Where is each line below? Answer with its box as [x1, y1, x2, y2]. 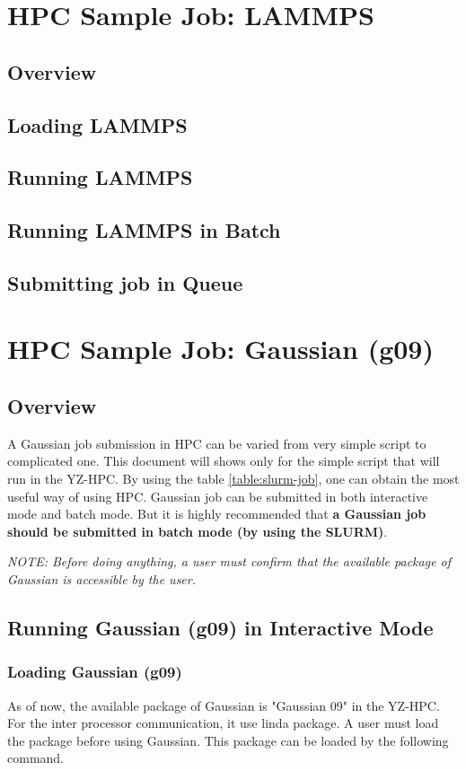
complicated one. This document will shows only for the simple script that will [7, 451, 440, 470]
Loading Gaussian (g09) [7, 661, 182, 683]
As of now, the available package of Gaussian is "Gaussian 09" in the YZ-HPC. [7, 696, 440, 714]
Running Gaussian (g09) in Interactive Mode [7, 614, 434, 641]
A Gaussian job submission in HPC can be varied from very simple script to [7, 433, 426, 452]
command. [7, 748, 64, 767]
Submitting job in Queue [7, 268, 243, 296]
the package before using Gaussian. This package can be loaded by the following [7, 731, 449, 749]
